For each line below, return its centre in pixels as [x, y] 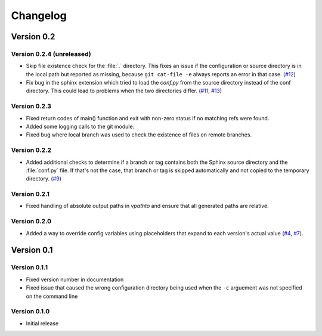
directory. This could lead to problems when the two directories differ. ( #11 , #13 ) [124, 91]
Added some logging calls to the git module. [80, 127]
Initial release [42, 323]
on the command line [52, 296]
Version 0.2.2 [31, 150]
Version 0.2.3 [31, 106]
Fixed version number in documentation [75, 279]
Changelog [39, 15]
